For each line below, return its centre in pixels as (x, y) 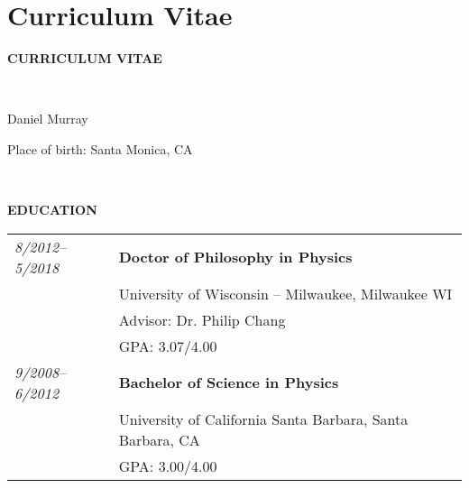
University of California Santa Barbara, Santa (263, 419)
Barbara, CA (159, 439)
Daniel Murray (48, 119)
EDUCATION (52, 210)
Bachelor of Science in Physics (229, 382)
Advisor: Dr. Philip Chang (202, 319)
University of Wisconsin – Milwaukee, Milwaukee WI (285, 293)
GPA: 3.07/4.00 (168, 345)
